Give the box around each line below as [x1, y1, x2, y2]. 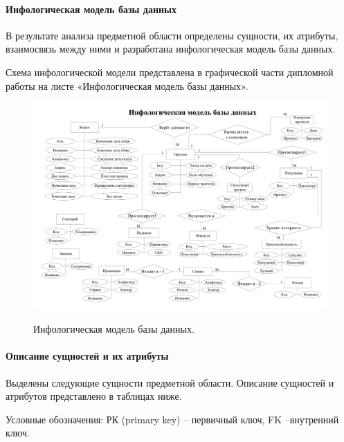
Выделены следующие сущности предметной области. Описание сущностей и [6, 375, 334, 389]
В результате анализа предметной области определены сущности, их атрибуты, [6, 28, 338, 42]
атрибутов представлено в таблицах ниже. [6, 389, 182, 403]
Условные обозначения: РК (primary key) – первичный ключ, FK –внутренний [6, 412, 339, 426]
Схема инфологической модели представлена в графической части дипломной [6, 64, 334, 79]
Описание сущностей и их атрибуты [6, 349, 169, 363]
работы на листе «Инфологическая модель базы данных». [6, 78, 248, 93]
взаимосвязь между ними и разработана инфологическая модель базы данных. [6, 42, 336, 56]
